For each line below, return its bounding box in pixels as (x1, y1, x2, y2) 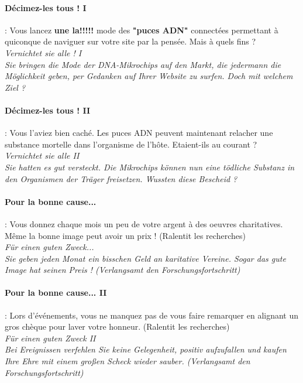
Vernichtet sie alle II (5, 149, 80, 162)
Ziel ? (5, 81, 26, 93)
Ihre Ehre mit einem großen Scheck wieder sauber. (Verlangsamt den (5, 355, 250, 367)
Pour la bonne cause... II (5, 286, 107, 299)
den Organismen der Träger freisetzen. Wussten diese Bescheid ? (5, 172, 237, 184)
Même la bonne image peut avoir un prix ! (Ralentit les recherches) (5, 229, 246, 241)
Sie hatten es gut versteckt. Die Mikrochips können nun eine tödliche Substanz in (5, 160, 295, 173)
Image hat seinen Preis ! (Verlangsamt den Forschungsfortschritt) (5, 264, 240, 276)
